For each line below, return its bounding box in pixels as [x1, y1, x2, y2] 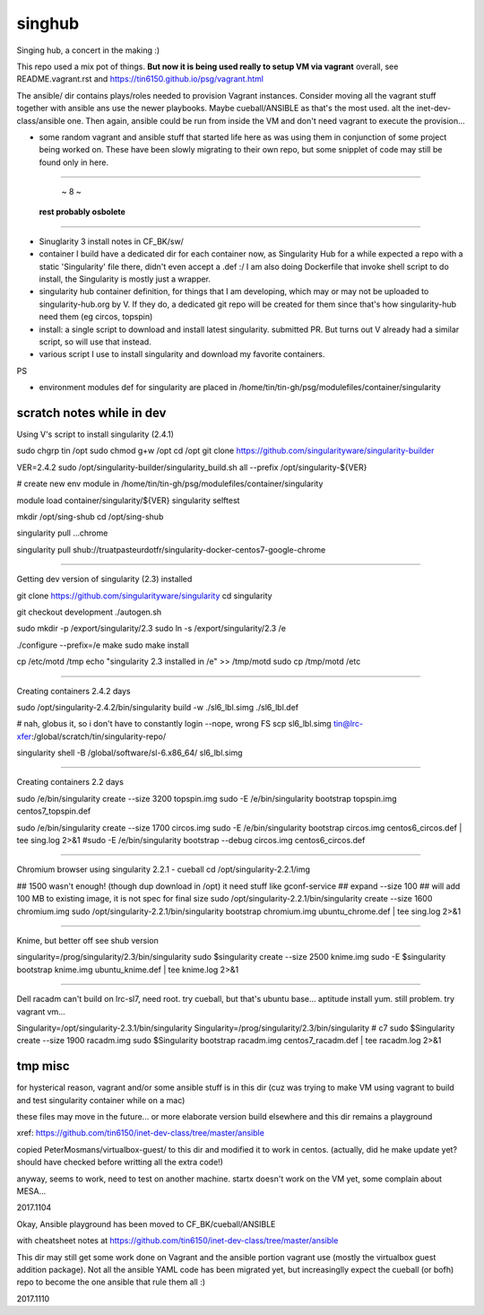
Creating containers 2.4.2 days [16, 685, 131, 696]
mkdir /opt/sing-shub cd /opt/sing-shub [16, 511, 164, 522]
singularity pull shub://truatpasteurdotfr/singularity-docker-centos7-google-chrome [16, 544, 326, 555]
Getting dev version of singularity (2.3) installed [16, 574, 193, 585]
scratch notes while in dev [16, 405, 167, 421]
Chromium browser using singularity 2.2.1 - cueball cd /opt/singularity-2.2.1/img [16, 864, 311, 875]
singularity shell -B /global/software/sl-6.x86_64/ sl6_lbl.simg [16, 747, 243, 758]
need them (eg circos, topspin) [39, 311, 153, 322]
